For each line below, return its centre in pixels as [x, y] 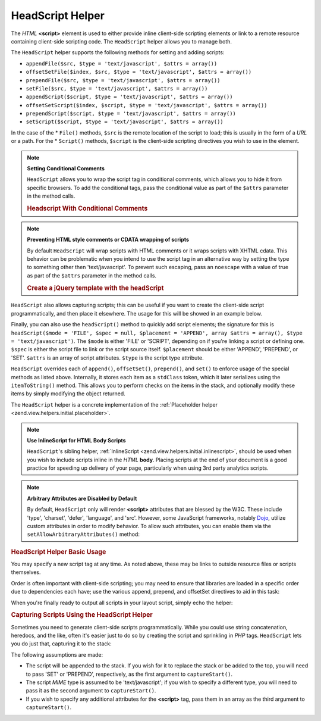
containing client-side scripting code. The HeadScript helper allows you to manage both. [121, 41]
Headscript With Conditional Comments [87, 208]
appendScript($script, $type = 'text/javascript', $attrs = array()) [129, 97]
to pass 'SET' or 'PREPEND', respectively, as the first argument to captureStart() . [129, 674]
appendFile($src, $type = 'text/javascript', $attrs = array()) [122, 63]
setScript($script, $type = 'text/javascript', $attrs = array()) [125, 122]
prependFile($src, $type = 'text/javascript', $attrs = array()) [123, 80]
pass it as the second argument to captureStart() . [91, 691]
